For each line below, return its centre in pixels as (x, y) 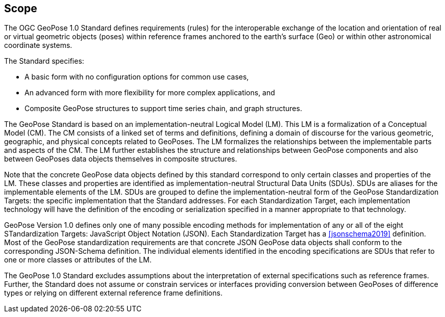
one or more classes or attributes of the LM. (78, 260)
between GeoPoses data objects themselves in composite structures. (121, 159)
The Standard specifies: (44, 61)
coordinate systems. (38, 45)
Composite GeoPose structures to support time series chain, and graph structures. (163, 109)
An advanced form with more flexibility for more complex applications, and (150, 93)
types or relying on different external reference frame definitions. (113, 293)
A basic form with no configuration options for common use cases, (137, 77)
